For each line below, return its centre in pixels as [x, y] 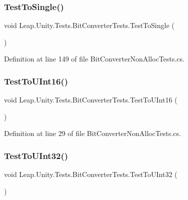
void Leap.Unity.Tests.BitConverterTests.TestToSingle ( [89, 25]
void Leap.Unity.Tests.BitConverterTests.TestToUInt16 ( [91, 100]
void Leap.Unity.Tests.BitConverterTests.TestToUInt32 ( [91, 174]
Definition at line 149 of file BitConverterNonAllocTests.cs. [94, 59]
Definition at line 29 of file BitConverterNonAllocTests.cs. [92, 133]
